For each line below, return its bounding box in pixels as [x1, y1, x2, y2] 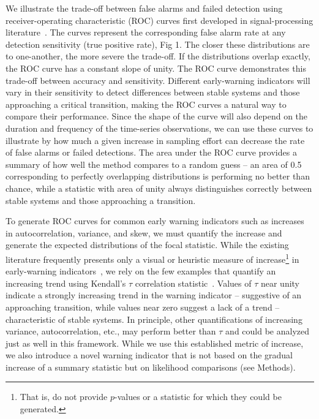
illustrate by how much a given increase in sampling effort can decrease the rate [6, 134, 305, 146]
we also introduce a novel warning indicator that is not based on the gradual [6, 349, 293, 361]
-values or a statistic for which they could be [114, 390, 282, 403]
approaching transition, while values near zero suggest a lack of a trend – [6, 300, 280, 313]
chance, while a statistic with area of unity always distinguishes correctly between [6, 181, 312, 194]
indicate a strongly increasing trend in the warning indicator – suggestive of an [6, 289, 302, 301]
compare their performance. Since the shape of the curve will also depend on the [6, 110, 308, 123]
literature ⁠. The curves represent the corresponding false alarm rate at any [6, 26, 286, 39]
